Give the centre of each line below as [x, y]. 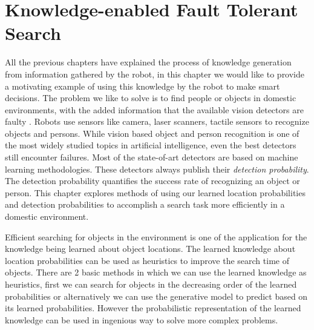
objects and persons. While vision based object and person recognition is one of [152, 133]
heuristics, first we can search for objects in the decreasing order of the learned [151, 284]
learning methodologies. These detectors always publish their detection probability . [157, 169]
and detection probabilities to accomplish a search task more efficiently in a [145, 204]
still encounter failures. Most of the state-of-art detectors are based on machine [152, 157]
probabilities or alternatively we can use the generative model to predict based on [156, 296]
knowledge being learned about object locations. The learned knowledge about [150, 249]
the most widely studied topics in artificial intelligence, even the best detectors [151, 145]
